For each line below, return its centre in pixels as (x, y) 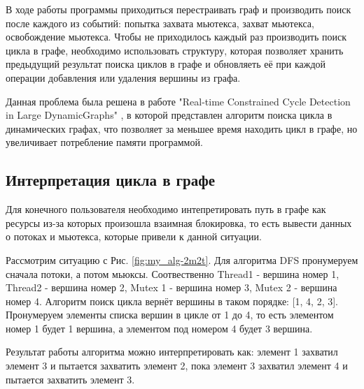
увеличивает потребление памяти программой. (104, 142)
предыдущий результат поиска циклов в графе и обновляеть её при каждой (166, 64)
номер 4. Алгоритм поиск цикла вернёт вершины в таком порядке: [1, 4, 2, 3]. (172, 301)
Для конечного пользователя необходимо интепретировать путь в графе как (166, 209)
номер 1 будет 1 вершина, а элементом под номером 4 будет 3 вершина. (159, 328)
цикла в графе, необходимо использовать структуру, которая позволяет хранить (175, 50)
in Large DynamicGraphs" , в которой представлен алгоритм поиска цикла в (169, 115)
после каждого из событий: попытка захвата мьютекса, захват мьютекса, (160, 23)
